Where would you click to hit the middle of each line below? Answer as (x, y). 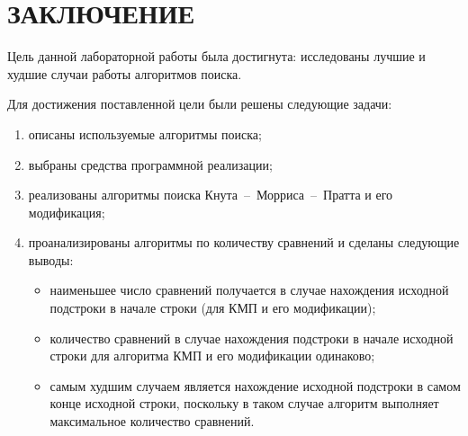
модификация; (67, 212)
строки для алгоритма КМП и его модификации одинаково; (212, 356)
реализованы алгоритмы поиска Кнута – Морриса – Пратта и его (211, 195)
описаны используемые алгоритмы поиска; (145, 133)
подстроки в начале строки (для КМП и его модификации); (213, 308)
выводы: (51, 259)
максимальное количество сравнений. (152, 421)
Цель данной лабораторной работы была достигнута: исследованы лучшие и (216, 56)
